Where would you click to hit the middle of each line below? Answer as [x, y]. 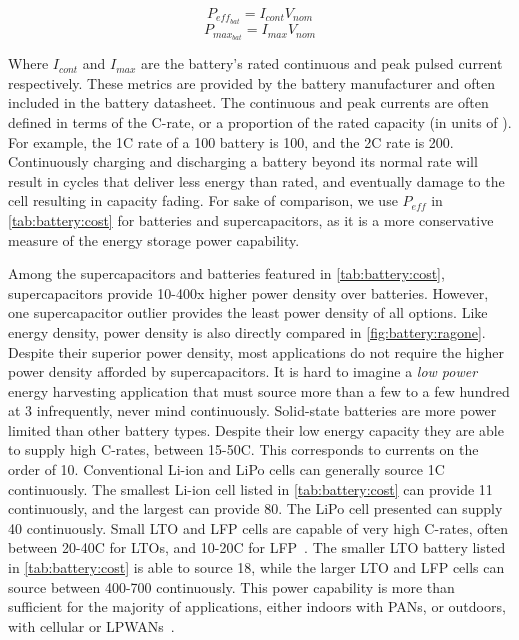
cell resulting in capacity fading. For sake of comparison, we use [203, 200]
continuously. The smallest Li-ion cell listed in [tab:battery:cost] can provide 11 [250, 488]
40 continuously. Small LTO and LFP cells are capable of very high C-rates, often [258, 527]
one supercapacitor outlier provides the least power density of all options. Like [248, 312]
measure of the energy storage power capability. [154, 239]
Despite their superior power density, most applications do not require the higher [256, 351]
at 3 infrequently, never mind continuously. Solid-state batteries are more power [252, 410]
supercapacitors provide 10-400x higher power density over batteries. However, [248, 292]
